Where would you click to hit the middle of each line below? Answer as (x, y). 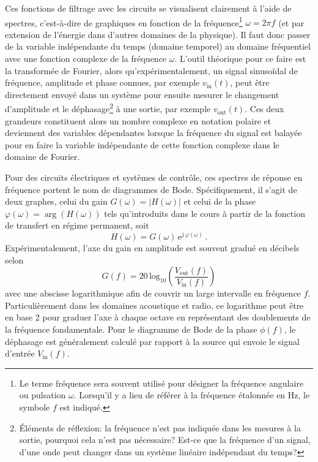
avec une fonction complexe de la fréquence (86, 59)
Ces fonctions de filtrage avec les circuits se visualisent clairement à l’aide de (148, 8)
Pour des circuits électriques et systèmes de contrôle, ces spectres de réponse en (154, 177)
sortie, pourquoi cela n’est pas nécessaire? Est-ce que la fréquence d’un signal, (165, 440)
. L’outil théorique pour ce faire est (240, 59)
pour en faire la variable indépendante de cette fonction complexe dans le (142, 144)
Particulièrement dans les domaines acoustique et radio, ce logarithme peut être (154, 305)
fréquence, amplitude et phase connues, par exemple (102, 82)
